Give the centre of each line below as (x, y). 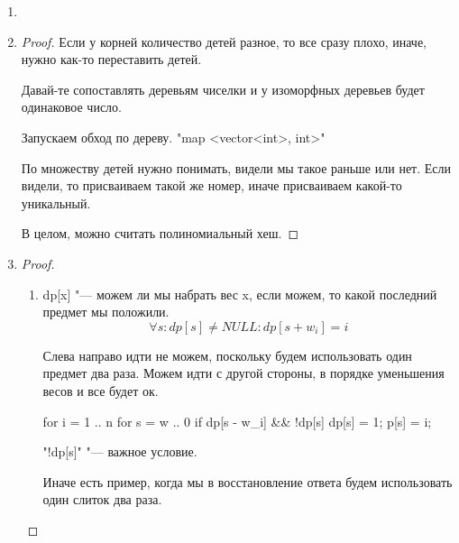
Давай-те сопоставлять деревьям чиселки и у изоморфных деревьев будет (223, 89)
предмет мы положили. (106, 312)
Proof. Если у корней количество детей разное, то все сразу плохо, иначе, (224, 41)
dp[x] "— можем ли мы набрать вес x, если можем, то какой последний (240, 294)
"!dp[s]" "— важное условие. (120, 451)
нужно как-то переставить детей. (111, 59)
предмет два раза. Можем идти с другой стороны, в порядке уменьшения (243, 373)
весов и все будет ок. (101, 390)
